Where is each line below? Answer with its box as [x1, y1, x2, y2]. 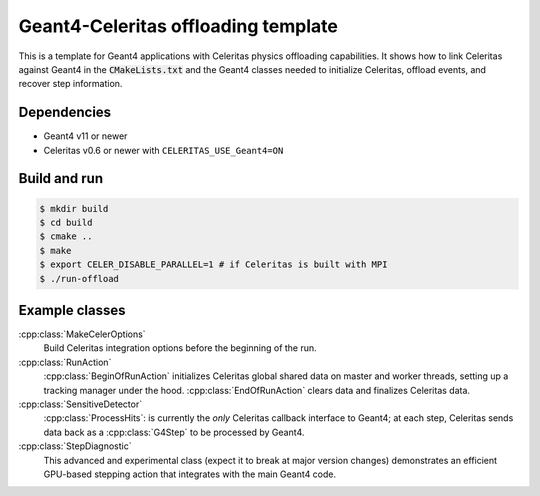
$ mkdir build [39, 203, 109, 214]
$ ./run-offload [39, 273, 120, 284]
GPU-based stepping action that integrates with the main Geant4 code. [43, 468, 337, 480]
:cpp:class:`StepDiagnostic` [18, 440, 132, 452]
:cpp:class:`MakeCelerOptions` [18, 328, 146, 340]
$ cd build [39, 217, 93, 229]
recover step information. [18, 78, 123, 90]
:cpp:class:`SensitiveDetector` [18, 398, 143, 410]
